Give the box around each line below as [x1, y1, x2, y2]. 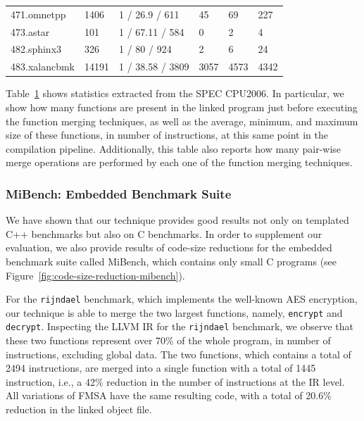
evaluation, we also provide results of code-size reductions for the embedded [6, 240, 332, 255]
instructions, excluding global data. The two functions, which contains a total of [6, 346, 351, 361]
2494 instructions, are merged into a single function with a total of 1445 [6, 360, 316, 375]
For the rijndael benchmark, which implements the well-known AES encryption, [6, 291, 358, 306]
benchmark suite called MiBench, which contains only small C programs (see [6, 253, 337, 268]
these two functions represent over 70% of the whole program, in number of [6, 333, 331, 348]
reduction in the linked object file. [6, 402, 152, 417]
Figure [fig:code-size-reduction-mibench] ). [6, 268, 185, 282]
